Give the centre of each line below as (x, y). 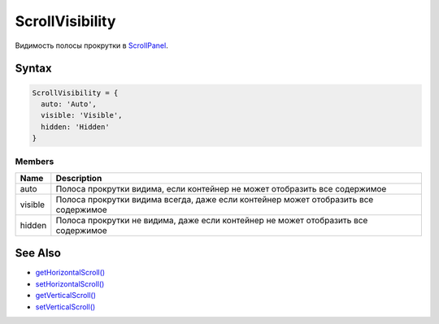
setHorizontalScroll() (70, 283)
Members (35, 162)
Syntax (33, 69)
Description (79, 178)
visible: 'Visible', (82, 115)
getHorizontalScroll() (70, 273)
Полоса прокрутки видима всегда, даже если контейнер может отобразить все (215, 199)
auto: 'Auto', (69, 104)
